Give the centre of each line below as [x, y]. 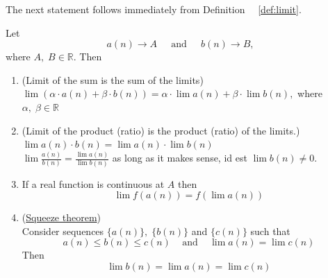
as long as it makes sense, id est [180, 158]
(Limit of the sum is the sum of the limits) [113, 79]
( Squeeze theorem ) [61, 217]
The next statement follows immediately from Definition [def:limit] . [154, 9]
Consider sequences [63, 231]
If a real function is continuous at [93, 183]
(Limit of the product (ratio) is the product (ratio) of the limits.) [161, 130]
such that [270, 231]
